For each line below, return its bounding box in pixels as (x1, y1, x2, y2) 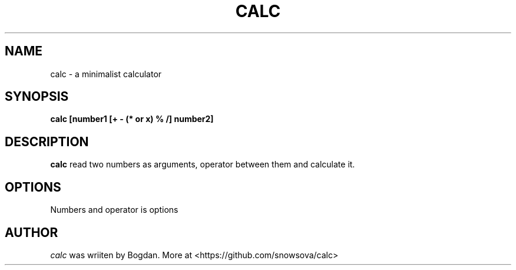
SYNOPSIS (5, 89, 69, 104)
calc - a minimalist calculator (50, 68, 162, 79)
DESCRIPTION (5, 134, 89, 149)
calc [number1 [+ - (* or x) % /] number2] (50, 114, 214, 124)
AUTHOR (5, 225, 58, 240)
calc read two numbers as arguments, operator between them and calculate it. (50, 159, 355, 170)
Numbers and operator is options (50, 205, 178, 215)
